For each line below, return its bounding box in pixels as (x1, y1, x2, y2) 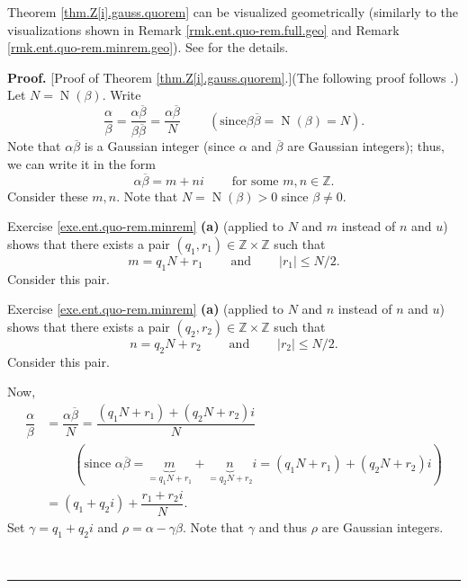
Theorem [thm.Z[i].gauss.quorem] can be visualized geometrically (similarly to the (7, 3, 458, 21)
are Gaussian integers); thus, (287, 137, 445, 156)
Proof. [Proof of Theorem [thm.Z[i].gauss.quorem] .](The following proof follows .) (7, 67, 459, 86)
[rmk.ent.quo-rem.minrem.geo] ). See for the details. (7, 38, 289, 57)
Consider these (7, 186, 88, 205)
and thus (258, 517, 307, 536)
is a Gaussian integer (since (84, 137, 235, 156)
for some (231, 174, 279, 188)
